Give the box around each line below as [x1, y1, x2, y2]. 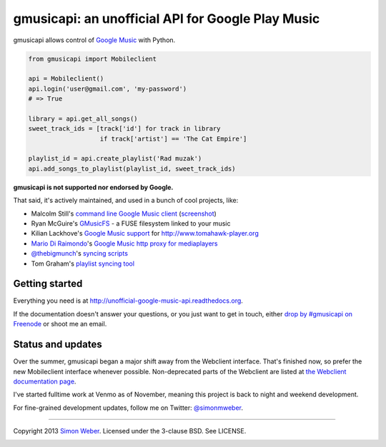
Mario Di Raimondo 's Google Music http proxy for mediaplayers [31, 239, 218, 248]
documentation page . [13, 377, 76, 386]
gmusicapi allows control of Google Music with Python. [13, 36, 176, 44]
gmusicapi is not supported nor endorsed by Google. [13, 183, 174, 191]
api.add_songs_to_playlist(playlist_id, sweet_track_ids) [28, 164, 236, 173]
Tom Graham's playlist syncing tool [31, 259, 135, 268]
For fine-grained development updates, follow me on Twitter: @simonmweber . [13, 403, 243, 412]
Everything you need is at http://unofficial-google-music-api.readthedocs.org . [13, 296, 243, 305]
